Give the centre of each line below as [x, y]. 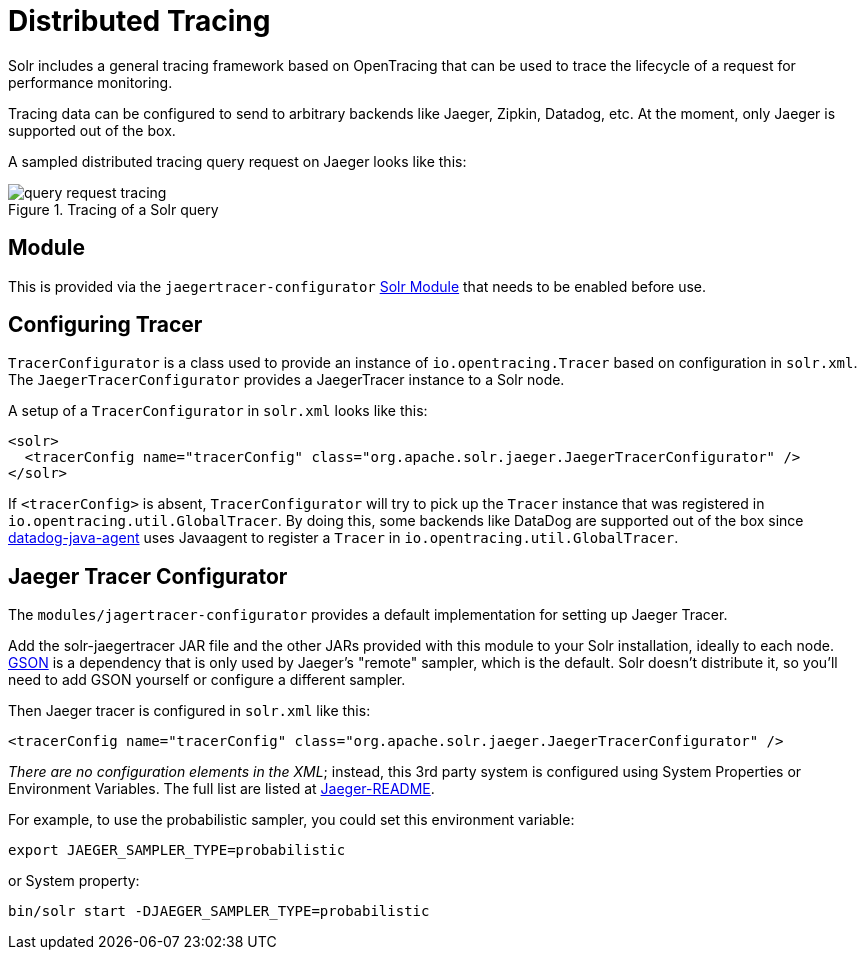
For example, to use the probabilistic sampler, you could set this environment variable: [291, 820]
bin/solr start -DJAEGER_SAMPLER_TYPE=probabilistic [219, 911]
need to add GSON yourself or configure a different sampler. [207, 680]
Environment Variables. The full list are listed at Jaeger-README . [221, 789]
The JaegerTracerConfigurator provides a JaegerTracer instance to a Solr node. [286, 380]
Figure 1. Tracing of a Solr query [113, 209]
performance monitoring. [90, 82]
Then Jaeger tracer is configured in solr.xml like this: [189, 711]
